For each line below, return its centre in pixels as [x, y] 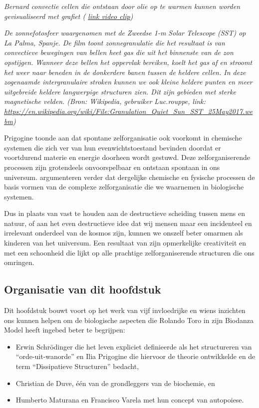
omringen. [19, 262]
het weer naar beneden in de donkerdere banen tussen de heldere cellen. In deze [125, 72]
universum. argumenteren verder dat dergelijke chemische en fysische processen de [129, 177]
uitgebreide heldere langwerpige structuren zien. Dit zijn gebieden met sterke [120, 91]
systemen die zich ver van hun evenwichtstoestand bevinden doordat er [113, 147]
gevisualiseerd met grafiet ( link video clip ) [69, 16]
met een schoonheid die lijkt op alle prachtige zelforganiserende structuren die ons [129, 252]
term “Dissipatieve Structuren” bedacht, [77, 366]
